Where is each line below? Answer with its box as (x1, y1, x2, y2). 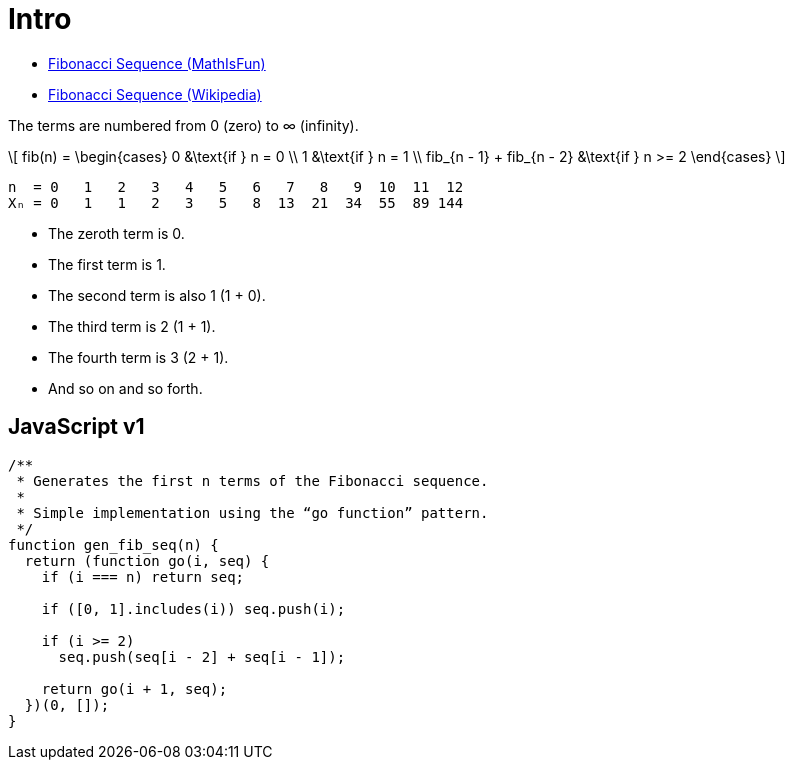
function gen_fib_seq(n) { (8, 536, 219, 553)
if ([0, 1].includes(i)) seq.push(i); (41, 600, 346, 617)
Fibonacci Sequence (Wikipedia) (48, 85, 262, 103)
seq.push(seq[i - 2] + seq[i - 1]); (58, 648, 346, 665)
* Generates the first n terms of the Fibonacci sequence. (16, 472, 489, 489)
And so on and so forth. (48, 379, 203, 397)
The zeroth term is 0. (48, 224, 185, 242)
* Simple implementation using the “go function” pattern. (16, 504, 489, 521)
